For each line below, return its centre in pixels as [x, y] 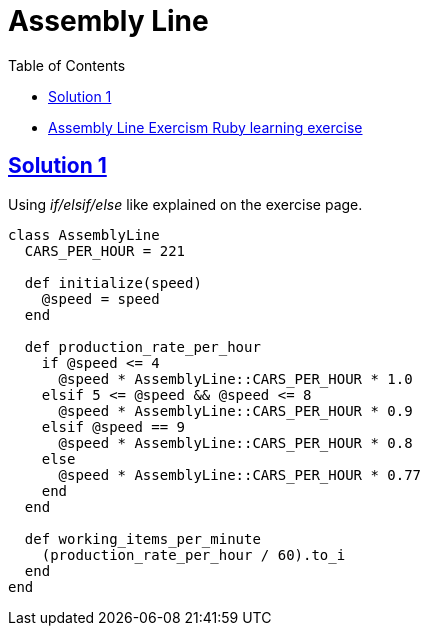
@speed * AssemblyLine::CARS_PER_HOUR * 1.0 [235, 378]
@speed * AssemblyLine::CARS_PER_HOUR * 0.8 [235, 442]
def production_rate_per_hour [142, 346]
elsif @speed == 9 [113, 426]
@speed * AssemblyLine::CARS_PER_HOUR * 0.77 [240, 474]
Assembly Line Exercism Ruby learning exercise [205, 127]
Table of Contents [67, 65]
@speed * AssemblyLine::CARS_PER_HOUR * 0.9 [235, 410]
